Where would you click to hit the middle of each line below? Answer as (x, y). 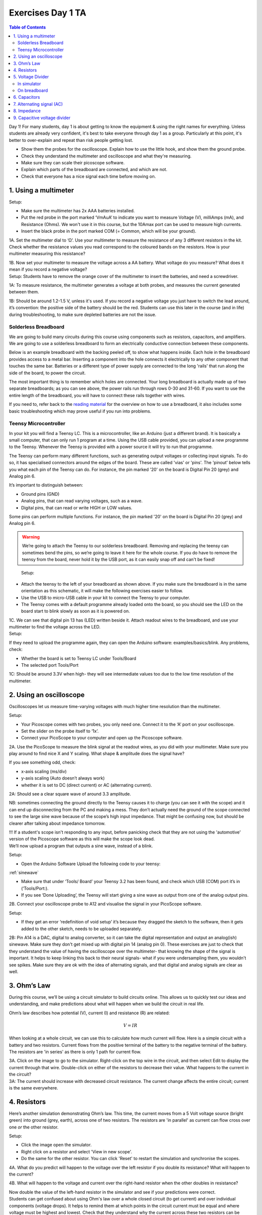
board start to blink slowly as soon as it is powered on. (75, 611)
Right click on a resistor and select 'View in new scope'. (77, 1151)
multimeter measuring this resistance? (47, 254)
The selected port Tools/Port (50, 665)
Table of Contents (27, 27)
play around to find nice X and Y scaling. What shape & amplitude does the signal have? (97, 754)
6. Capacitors (27, 97)
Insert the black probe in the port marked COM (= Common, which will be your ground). (109, 231)
